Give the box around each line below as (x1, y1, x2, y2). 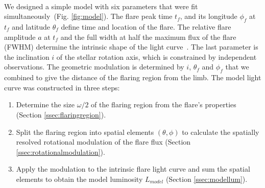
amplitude (4, 31, 36, 42)
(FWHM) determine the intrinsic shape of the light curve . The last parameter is (4, 41, 258, 52)
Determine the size (16, 99, 75, 110)
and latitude (12, 21, 51, 32)
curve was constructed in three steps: (4, 82, 120, 92)
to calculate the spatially (182, 126, 259, 137)
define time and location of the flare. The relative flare (61, 21, 231, 32)
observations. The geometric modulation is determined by (4, 61, 184, 72)
